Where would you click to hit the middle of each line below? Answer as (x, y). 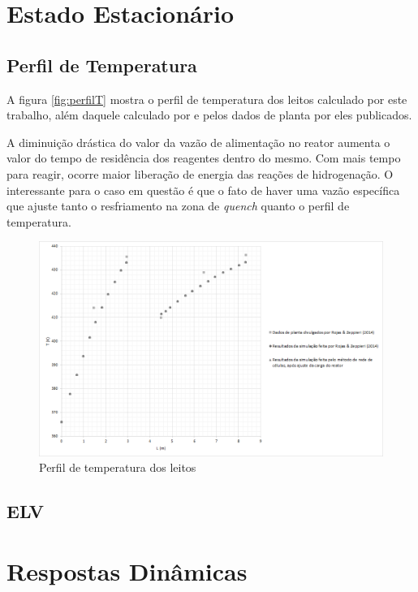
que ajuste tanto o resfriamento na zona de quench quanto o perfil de (178, 206)
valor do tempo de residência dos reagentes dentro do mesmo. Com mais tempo (204, 158)
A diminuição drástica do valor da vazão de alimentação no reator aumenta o (198, 142)
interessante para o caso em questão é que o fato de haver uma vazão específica (203, 190)
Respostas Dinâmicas (127, 570)
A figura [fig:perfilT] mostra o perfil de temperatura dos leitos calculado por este (207, 99)
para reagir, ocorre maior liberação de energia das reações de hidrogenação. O (200, 173)
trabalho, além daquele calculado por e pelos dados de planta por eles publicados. (209, 115)
